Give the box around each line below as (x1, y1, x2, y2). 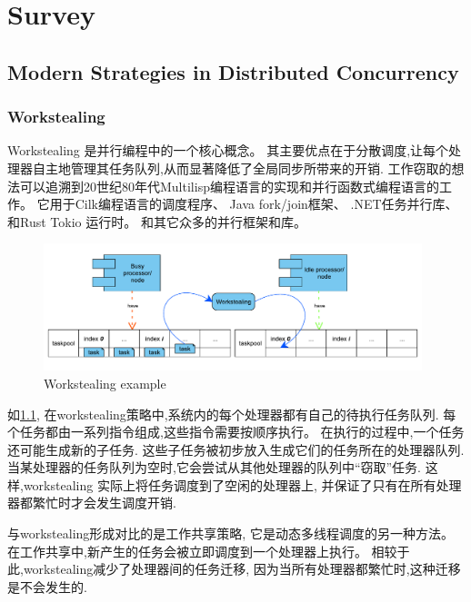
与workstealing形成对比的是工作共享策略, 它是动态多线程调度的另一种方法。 (7, 524, 454, 543)
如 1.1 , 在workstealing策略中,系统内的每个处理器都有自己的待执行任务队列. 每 (7, 404, 456, 423)
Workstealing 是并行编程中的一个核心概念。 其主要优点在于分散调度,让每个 (7, 141, 449, 160)
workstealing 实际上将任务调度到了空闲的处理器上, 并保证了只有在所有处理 (23, 475, 462, 494)
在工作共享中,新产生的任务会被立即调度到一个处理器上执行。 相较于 (7, 541, 410, 560)
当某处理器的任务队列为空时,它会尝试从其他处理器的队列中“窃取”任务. (7, 458, 421, 477)
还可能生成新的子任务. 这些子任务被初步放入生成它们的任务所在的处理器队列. (7, 439, 465, 459)
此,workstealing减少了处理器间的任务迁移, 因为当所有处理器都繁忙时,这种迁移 (7, 559, 461, 578)
